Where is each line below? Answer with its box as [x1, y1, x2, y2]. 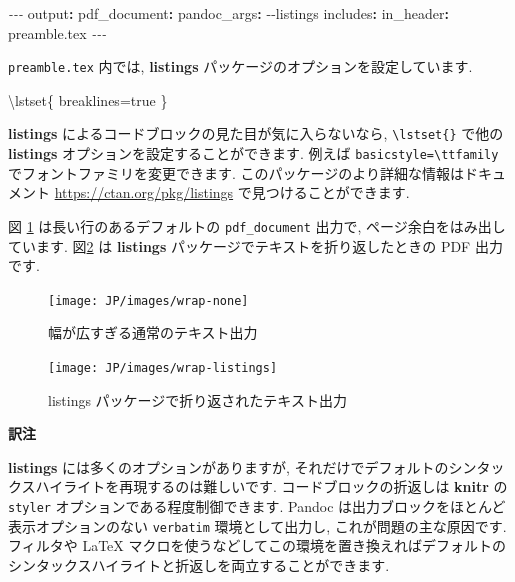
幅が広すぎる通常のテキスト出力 [48, 322, 258, 343]
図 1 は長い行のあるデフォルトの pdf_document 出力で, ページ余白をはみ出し [8, 215, 506, 236]
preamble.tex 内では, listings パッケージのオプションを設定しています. [8, 56, 473, 77]
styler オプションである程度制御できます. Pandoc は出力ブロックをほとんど [8, 496, 506, 517]
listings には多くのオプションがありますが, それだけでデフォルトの [8, 456, 449, 477]
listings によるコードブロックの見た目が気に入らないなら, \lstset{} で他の [8, 123, 504, 144]
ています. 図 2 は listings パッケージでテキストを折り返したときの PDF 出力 [8, 235, 503, 256]
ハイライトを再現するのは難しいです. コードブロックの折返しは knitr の [35, 476, 508, 497]
